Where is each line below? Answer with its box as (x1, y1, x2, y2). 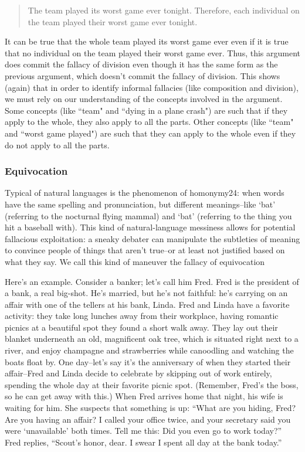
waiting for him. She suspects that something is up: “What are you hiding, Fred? (5, 402, 296, 414)
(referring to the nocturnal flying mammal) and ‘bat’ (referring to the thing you (5, 209, 292, 222)
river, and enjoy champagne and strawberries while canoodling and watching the (5, 344, 294, 356)
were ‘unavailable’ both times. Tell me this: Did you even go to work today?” (5, 424, 282, 437)
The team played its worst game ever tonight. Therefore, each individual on (28, 4, 300, 16)
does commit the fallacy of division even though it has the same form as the (5, 58, 278, 70)
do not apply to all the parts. (5, 138, 110, 151)
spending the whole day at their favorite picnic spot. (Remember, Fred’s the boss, (5, 378, 299, 390)
